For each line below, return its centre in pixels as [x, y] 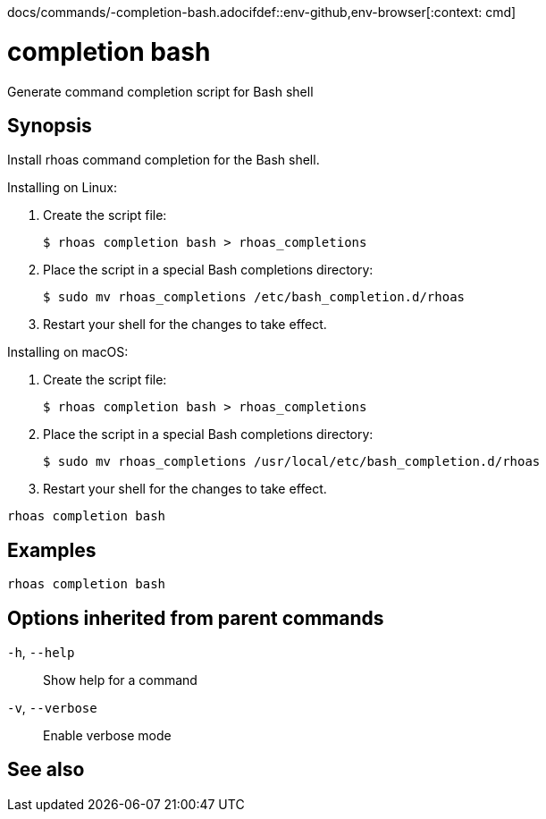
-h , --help [41, 653]
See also [46, 770]
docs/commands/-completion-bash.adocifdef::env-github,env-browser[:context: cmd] [262, 12]
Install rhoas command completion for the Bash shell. [164, 160]
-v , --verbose [52, 708]
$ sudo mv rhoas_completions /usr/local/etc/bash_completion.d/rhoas [292, 462]
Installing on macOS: [68, 352]
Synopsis [50, 125]
